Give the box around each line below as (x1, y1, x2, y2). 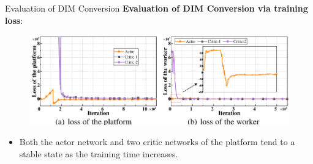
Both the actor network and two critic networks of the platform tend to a (19, 135, 295, 148)
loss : (5, 13, 23, 26)
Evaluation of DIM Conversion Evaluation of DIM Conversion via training (5, 2, 308, 14)
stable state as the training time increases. (19, 148, 178, 160)
